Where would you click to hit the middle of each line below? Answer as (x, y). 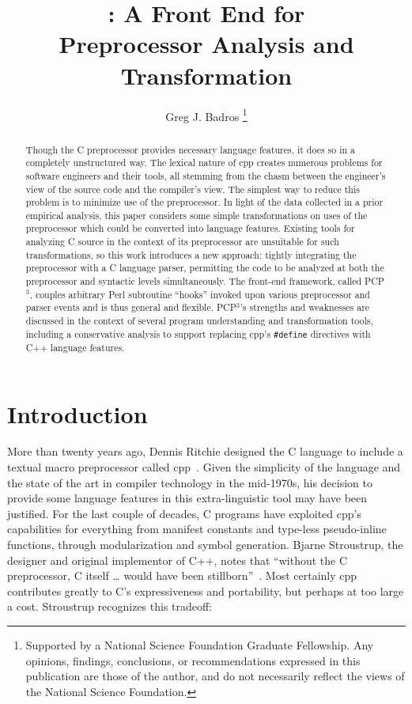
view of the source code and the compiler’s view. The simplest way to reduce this (193, 189)
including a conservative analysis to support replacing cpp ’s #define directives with (198, 333)
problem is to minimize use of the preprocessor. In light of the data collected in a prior (204, 202)
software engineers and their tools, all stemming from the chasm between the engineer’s (206, 175)
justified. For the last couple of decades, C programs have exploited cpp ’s (184, 513)
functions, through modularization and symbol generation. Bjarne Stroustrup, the (205, 545)
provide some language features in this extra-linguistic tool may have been (187, 498)
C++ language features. (75, 347)
